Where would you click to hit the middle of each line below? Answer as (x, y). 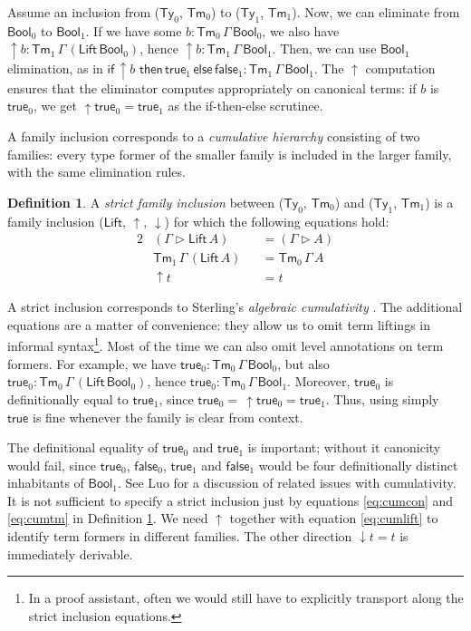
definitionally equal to (68, 398)
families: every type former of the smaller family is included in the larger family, (230, 154)
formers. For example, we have (92, 363)
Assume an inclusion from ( (84, 12)
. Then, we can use (324, 49)
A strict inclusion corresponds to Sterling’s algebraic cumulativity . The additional (235, 307)
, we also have (301, 30)
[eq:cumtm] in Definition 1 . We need (108, 518)
